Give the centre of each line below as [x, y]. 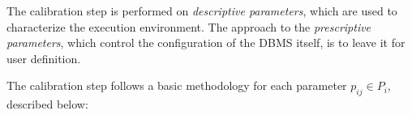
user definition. [44, 58]
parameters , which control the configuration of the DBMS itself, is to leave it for [206, 43]
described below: [47, 104]
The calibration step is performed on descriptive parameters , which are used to [202, 11]
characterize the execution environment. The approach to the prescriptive [189, 26]
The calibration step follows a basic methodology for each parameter [177, 85]
